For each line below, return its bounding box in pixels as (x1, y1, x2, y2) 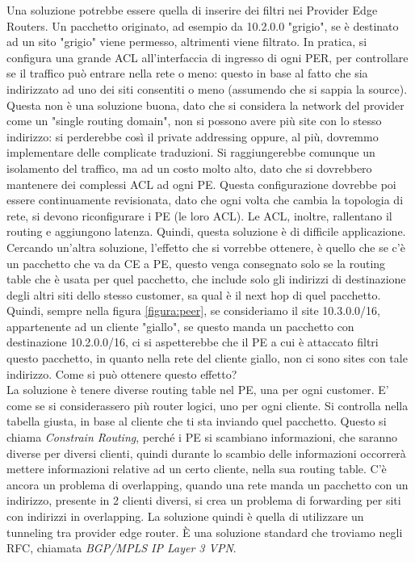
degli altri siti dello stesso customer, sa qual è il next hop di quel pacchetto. (6, 286, 381, 303)
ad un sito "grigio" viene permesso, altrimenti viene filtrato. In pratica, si (6, 33, 367, 50)
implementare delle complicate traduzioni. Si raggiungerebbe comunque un (6, 144, 375, 161)
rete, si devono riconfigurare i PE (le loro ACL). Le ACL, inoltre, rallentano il (6, 207, 392, 224)
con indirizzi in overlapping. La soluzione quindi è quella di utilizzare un (6, 508, 364, 524)
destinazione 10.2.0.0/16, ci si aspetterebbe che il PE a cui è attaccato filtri (6, 333, 379, 350)
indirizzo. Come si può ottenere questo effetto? (6, 365, 237, 382)
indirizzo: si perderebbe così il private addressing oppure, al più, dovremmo (6, 128, 379, 145)
